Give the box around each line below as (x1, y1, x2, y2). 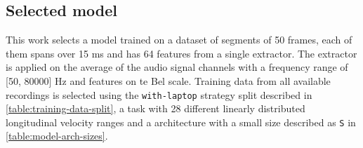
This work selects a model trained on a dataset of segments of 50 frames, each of (6, 32, 352, 47)
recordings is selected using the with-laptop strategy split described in (6, 87, 312, 102)
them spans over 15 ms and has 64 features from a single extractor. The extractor (6, 46, 357, 60)
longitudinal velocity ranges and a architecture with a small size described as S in (6, 114, 356, 129)
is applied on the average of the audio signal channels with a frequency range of (6, 60, 348, 74)
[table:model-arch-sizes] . (6, 128, 108, 143)
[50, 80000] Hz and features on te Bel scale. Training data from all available (6, 73, 331, 88)
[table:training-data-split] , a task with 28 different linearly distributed (6, 101, 305, 116)
